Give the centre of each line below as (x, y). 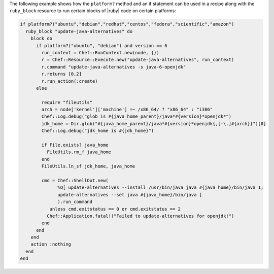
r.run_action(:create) (70, 81)
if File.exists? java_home (75, 145)
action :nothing (51, 244)
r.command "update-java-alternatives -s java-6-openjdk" (114, 67)
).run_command (75, 202)
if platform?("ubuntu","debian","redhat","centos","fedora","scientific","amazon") (127, 24)
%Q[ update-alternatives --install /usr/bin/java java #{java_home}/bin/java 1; (161, 187)
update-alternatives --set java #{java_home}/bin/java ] (130, 195)
